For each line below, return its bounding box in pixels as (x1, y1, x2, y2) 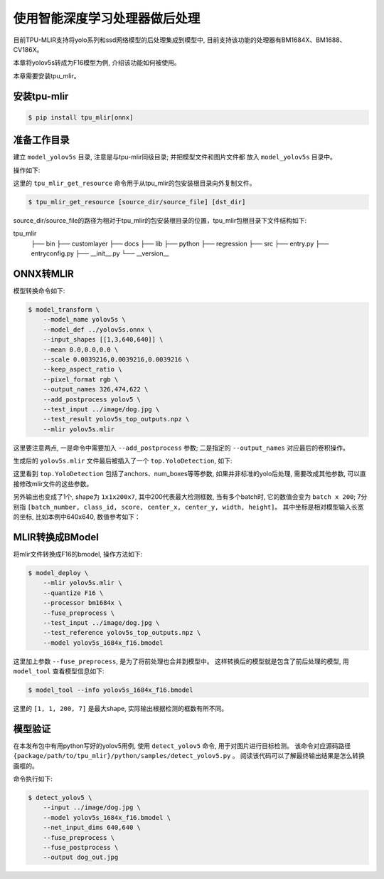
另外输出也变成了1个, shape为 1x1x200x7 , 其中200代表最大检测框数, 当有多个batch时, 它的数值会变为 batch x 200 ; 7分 (13, 493, 368, 501)
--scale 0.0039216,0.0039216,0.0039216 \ (43, 355, 190, 363)
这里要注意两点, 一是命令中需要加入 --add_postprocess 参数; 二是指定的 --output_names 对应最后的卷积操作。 (13, 443, 350, 452)
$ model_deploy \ (28, 569, 89, 577)
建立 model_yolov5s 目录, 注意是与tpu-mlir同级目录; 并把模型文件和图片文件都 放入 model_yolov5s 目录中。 (13, 153, 337, 162)
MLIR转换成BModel (13, 531, 99, 543)
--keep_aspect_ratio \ (43, 365, 122, 374)
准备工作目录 (13, 134, 70, 146)
